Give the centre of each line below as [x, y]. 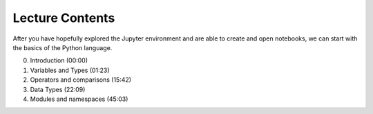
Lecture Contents [64, 18]
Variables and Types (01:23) [70, 70]
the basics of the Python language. [63, 47]
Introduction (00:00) [59, 60]
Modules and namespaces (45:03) [79, 99]
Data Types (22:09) [58, 89]
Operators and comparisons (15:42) [80, 80]
